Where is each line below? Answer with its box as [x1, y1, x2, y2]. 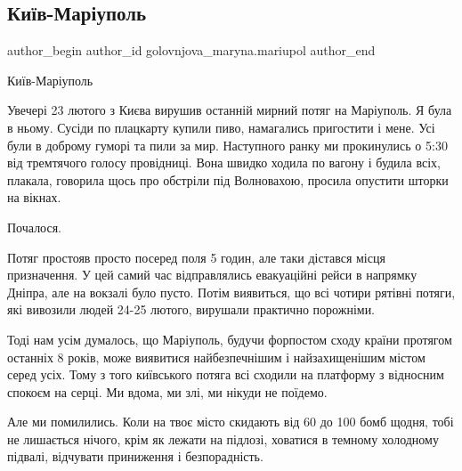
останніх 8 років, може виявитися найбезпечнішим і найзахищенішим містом [7, 347, 426, 366]
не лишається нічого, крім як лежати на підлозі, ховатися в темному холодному [7, 429, 439, 448]
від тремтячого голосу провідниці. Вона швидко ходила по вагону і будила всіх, [7, 153, 441, 172]
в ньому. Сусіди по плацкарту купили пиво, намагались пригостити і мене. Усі [7, 118, 435, 136]
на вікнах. [7, 188, 61, 207]
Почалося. [7, 217, 62, 236]
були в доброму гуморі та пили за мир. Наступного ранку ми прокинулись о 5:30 [7, 135, 448, 154]
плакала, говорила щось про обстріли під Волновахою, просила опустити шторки [7, 170, 449, 189]
